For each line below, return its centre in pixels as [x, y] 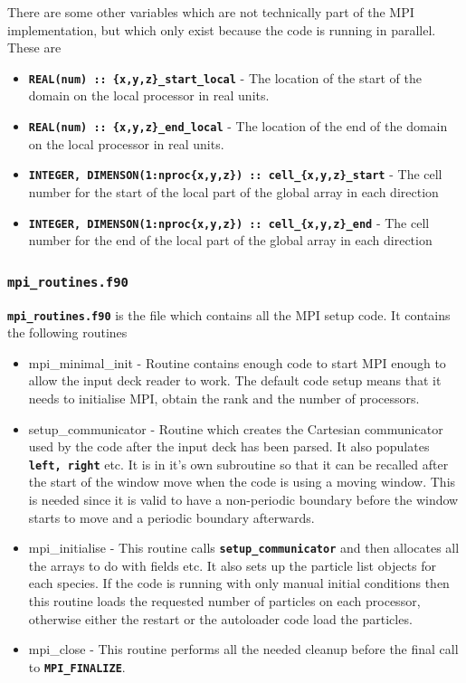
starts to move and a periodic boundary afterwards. [171, 517]
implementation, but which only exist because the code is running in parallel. [222, 29]
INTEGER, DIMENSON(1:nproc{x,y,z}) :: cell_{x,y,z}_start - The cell [235, 174]
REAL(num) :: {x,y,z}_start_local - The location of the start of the [225, 77]
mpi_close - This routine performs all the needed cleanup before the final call [243, 649]
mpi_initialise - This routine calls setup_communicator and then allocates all [244, 548]
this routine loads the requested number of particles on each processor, [224, 601]
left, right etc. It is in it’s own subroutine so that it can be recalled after [238, 464]
